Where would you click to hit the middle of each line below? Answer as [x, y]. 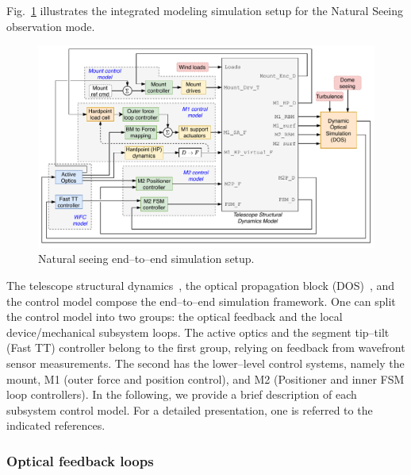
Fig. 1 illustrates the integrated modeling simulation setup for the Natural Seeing [205, 10]
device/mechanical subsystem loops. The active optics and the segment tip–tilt [198, 332]
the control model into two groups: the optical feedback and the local [175, 317]
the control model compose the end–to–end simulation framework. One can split [201, 301]
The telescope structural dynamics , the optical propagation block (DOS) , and [201, 286]
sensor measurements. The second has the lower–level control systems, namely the [205, 363]
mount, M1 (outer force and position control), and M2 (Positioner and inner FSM [205, 378]
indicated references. [56, 425]
